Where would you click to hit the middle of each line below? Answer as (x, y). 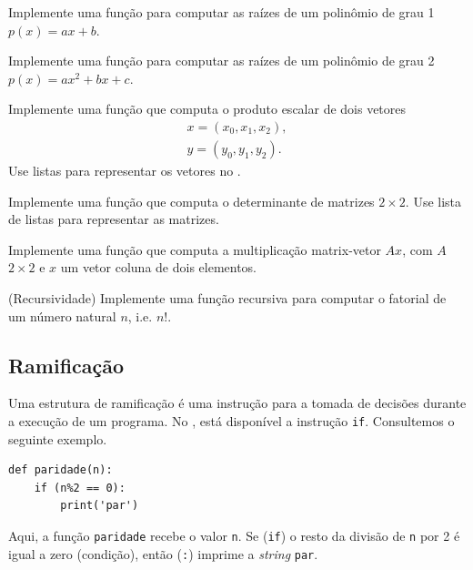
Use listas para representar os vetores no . (125, 171)
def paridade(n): (60, 470)
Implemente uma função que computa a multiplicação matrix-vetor (195, 249)
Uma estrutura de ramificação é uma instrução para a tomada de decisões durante (237, 403)
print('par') (100, 506)
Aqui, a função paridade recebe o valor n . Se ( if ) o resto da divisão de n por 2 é (234, 536)
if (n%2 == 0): (80, 488)
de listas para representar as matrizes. (114, 219)
